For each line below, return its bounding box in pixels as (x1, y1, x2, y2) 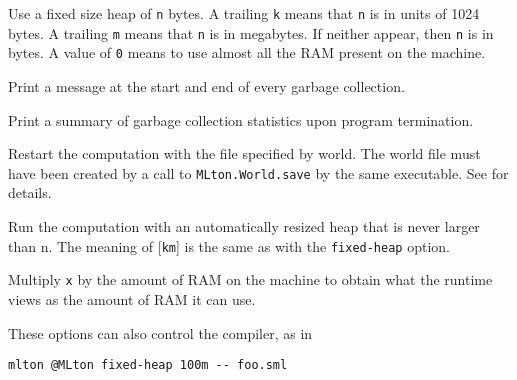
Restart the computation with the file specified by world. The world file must (8, 143, 481, 164)
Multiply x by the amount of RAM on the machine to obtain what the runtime (8, 269, 493, 290)
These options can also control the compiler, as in (8, 322, 313, 343)
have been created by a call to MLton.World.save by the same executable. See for (8, 162, 509, 183)
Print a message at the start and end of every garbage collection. (8, 75, 405, 96)
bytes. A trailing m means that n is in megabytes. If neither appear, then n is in (8, 22, 494, 43)
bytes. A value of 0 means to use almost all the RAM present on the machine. (8, 42, 486, 63)
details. (8, 182, 52, 203)
